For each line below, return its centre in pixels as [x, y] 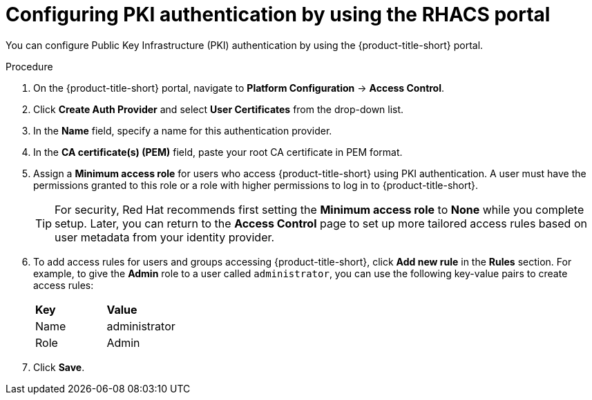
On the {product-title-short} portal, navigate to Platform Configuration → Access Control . [239, 88]
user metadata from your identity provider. [165, 237]
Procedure [29, 66]
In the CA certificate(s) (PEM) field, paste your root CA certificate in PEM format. [218, 152]
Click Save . [59, 367]
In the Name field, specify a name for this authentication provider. [183, 130]
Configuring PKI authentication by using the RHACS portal [278, 14]
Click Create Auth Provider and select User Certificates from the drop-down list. [219, 109]
